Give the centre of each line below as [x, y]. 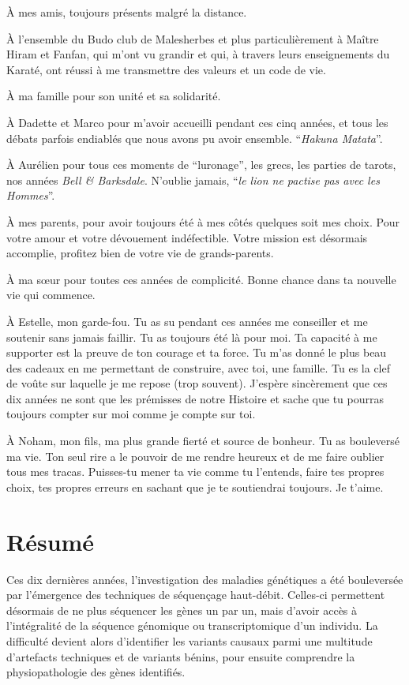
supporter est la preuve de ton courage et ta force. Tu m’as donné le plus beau [197, 352]
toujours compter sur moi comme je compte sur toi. [131, 414]
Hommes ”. [31, 195]
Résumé [51, 541]
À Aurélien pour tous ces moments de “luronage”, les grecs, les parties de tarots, [201, 165]
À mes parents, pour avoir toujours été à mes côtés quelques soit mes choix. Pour [203, 221]
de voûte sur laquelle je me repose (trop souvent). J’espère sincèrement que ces [197, 383]
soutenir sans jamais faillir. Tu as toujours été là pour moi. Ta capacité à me [192, 337]
